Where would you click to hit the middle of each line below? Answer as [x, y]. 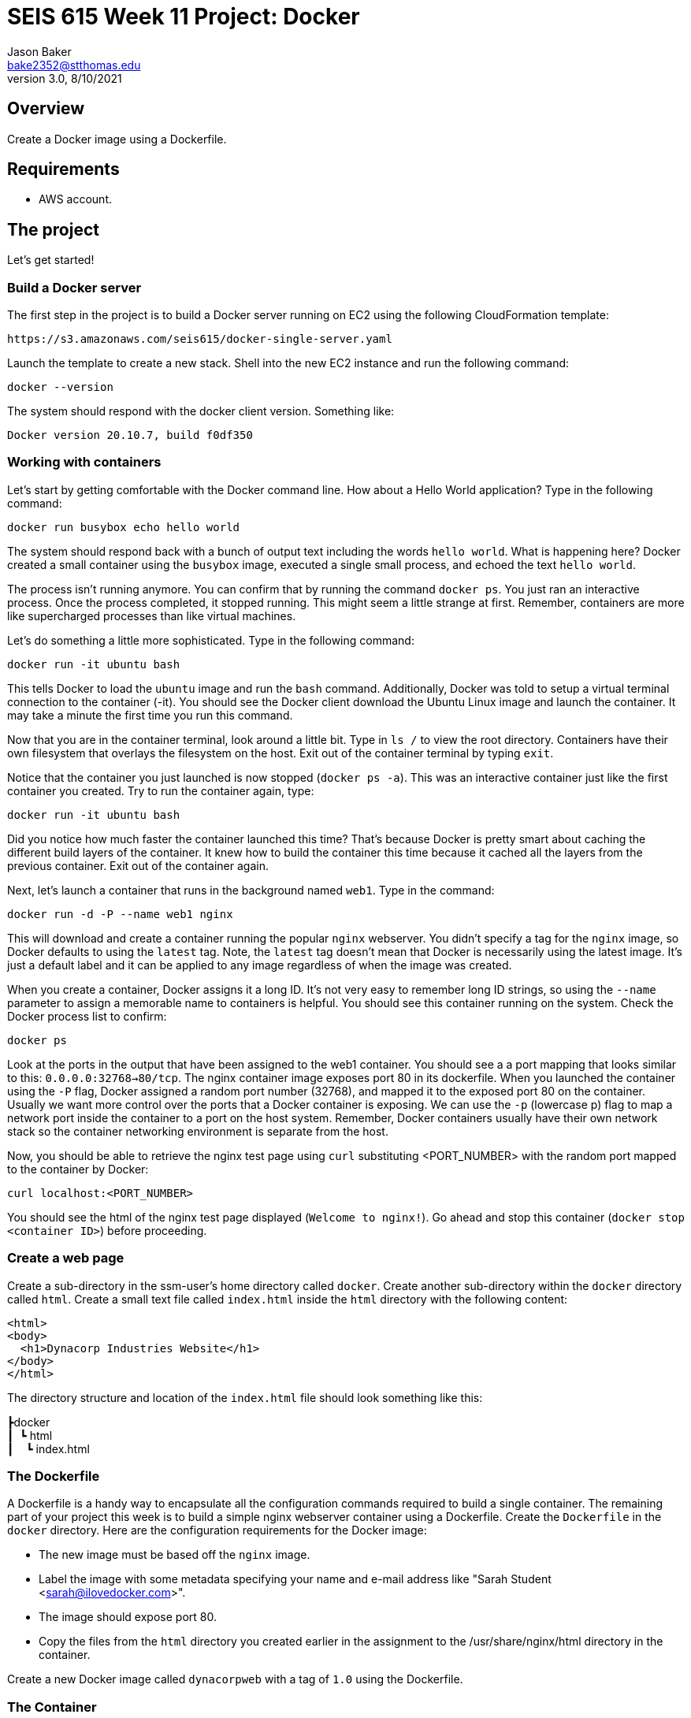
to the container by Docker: [78, 1169]
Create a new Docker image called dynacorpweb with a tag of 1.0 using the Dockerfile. [235, 1679]
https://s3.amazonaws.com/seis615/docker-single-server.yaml [200, 339]
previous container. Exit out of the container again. [138, 865]
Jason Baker [39, 51]
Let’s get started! [51, 260]
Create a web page [66, 1258]
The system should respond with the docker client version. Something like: [201, 411]
